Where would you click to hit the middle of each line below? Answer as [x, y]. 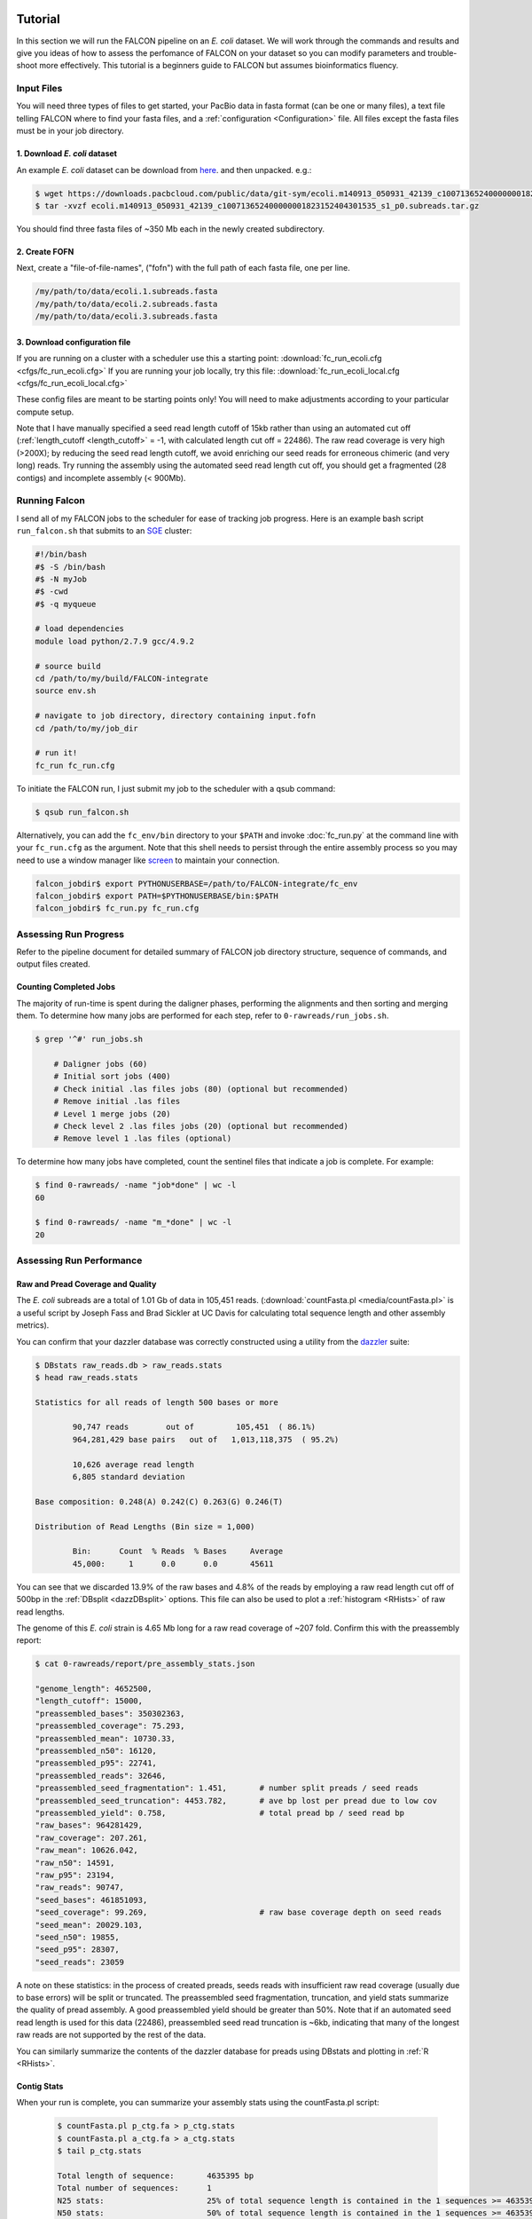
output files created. [53, 964]
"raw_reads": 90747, [79, 1887]
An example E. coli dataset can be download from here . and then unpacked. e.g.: [164, 170]
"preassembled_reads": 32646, [101, 1776]
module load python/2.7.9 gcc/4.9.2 [115, 641]
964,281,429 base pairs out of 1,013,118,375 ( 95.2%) [206, 1439]
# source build [68, 666]
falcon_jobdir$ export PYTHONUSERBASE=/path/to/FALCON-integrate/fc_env [196, 884]
